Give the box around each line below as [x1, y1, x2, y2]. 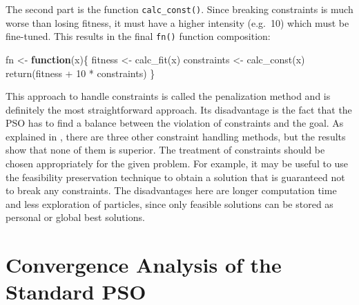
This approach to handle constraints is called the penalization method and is [6, 89, 331, 103]
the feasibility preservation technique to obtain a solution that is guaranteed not [6, 169, 345, 184]
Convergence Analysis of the [6, 251, 282, 279]
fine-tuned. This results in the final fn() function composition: [6, 29, 271, 43]
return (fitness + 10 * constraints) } [6, 65, 155, 80]
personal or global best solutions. [6, 210, 145, 224]
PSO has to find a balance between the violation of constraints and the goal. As [6, 116, 344, 130]
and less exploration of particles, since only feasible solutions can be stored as [6, 196, 333, 211]
